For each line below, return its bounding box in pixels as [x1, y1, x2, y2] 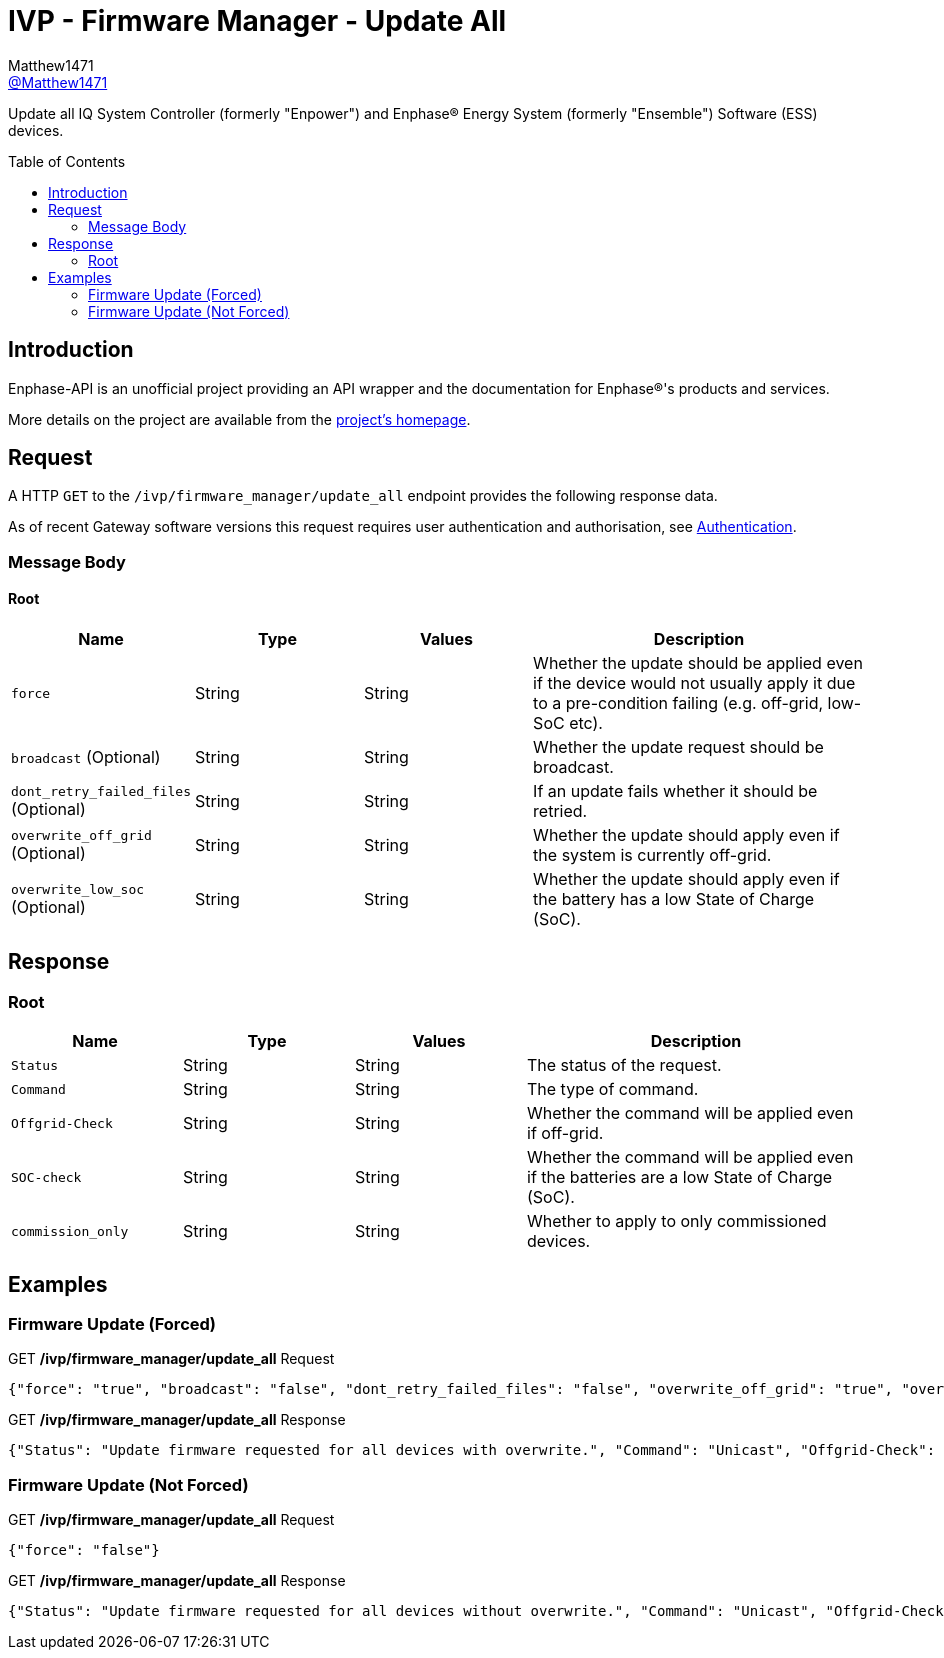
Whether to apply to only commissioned [527, 1211, 827, 1232]
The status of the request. [527, 1055, 722, 1076]
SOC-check [11, 1169, 82, 1185]
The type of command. [527, 1079, 699, 1100]
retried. [533, 801, 588, 822]
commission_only [11, 1223, 129, 1239]
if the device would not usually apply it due [533, 673, 856, 694]
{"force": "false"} [8, 1542, 160, 1559]
